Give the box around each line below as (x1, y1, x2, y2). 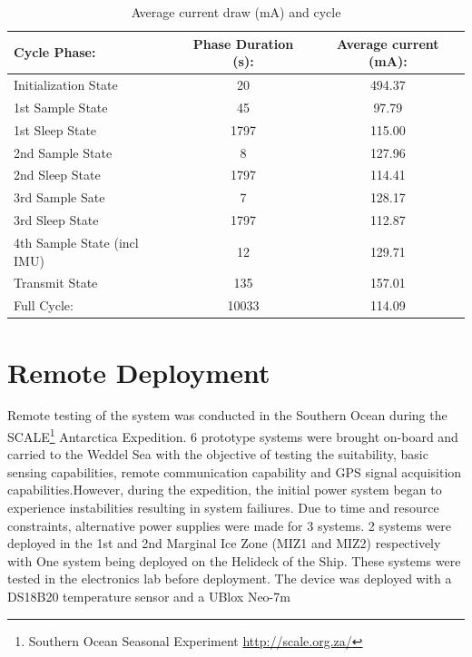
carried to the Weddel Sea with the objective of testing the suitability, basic (7, 445, 428, 464)
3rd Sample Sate (14, 188, 105, 207)
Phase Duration (192, 34, 294, 53)
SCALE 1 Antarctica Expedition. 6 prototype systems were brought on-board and (7, 425, 458, 446)
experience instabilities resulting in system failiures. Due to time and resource (7, 498, 439, 517)
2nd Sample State (14, 142, 113, 162)
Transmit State (14, 273, 98, 292)
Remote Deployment (7, 353, 270, 390)
